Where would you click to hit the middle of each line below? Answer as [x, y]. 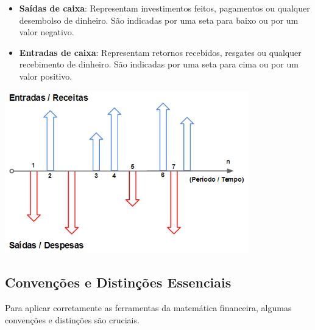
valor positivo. [46, 76]
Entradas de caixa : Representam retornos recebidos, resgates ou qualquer [160, 52]
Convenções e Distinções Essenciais [118, 282]
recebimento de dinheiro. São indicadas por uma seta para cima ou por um [159, 64]
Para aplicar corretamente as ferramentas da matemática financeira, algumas [148, 308]
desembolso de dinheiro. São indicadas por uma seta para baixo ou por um [159, 20]
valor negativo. [47, 32]
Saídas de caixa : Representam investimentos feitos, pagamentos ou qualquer [165, 8]
